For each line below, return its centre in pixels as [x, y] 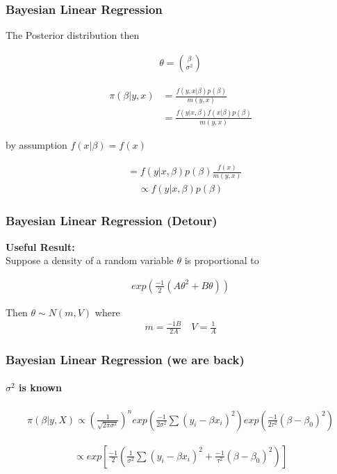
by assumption [36, 145]
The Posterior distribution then [73, 35]
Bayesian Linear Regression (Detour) [112, 221]
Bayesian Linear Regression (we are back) [125, 359]
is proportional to [222, 260]
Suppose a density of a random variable [90, 260]
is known [40, 387]
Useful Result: [40, 246]
